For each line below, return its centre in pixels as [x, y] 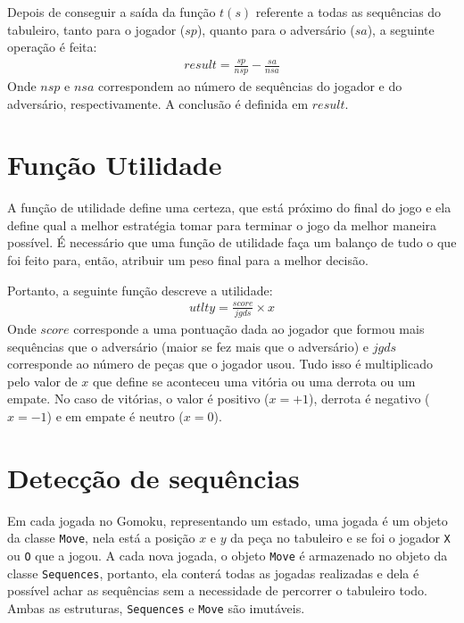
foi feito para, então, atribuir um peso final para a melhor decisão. [188, 260]
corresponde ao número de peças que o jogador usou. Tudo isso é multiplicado [220, 364]
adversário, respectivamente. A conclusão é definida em [158, 103]
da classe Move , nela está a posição [101, 538]
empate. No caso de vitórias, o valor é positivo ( [138, 399]
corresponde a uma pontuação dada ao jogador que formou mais [249, 329]
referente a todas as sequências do [348, 12]
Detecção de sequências [153, 477]
